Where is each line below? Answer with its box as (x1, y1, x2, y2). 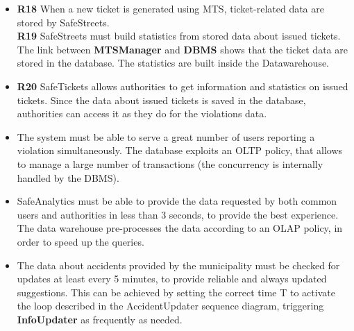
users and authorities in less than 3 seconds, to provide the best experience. (17, 207, 339, 221)
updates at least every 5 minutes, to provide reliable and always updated (17, 271, 327, 286)
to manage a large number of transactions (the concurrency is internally (17, 156, 323, 171)
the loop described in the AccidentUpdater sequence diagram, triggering (17, 298, 324, 313)
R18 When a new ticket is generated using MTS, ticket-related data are (17, 1, 324, 15)
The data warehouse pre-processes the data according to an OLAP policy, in (17, 221, 343, 235)
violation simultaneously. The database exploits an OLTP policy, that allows (17, 143, 343, 158)
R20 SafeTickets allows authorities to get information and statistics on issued (17, 78, 348, 93)
